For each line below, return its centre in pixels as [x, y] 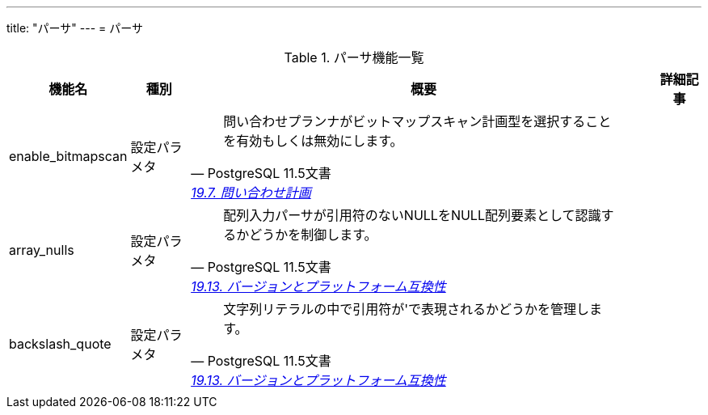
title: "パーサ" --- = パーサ [75, 28]
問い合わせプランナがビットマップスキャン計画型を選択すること [417, 121]
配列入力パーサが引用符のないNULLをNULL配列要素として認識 [412, 215]
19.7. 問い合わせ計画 [251, 193]
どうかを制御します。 [313, 235]
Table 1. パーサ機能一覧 [354, 57]
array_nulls [42, 250]
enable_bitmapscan [68, 156]
